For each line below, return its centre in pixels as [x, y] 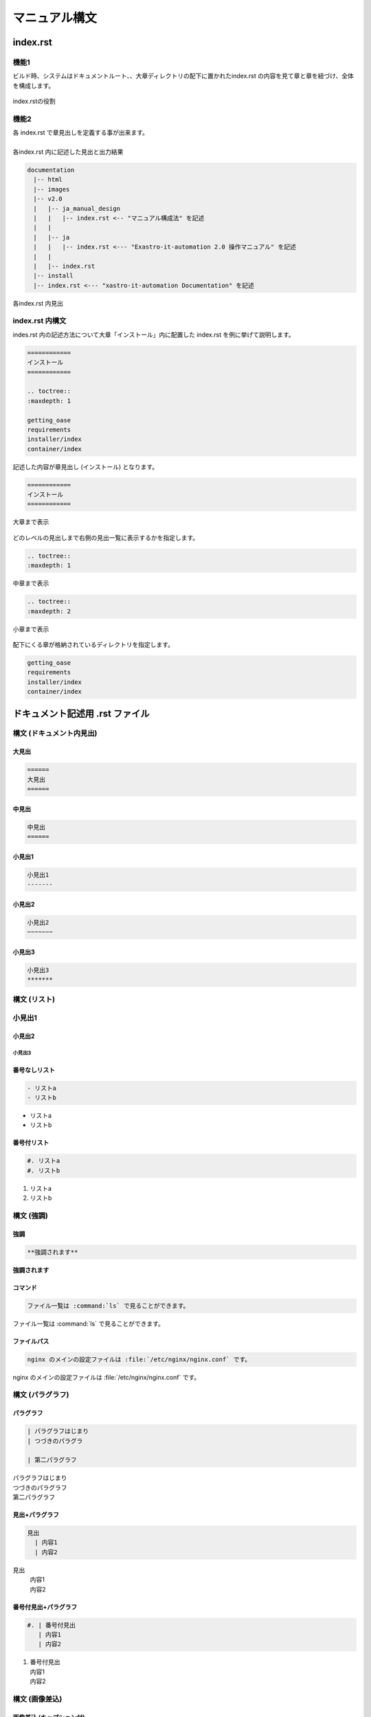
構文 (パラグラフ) [41, 1395]
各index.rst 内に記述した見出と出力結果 [68, 152]
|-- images [52, 189]
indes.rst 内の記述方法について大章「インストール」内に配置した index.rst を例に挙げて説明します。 [154, 334]
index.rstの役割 [34, 101]
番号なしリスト [34, 1070]
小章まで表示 [31, 629]
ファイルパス [31, 1341]
